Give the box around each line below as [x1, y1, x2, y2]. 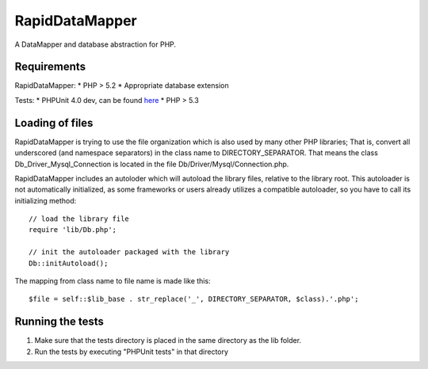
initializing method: [14, 196, 77, 205]
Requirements [14, 60, 86, 74]
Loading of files [14, 116, 94, 130]
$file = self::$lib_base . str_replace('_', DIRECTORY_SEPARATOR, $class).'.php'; [29, 295, 359, 304]
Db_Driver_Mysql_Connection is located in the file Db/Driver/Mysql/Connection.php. [14, 159, 289, 169]
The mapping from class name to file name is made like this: [14, 276, 211, 286]
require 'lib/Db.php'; [29, 226, 117, 234]
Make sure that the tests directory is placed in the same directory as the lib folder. [34, 336, 301, 345]
